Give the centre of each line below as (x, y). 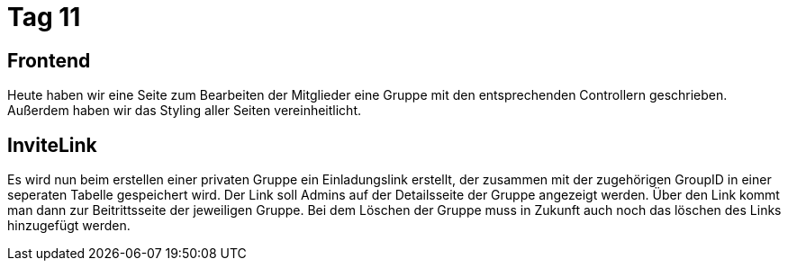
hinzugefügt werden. (69, 226)
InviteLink (52, 145)
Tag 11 (44, 17)
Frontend (49, 60)
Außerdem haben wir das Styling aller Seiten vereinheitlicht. (185, 111)
